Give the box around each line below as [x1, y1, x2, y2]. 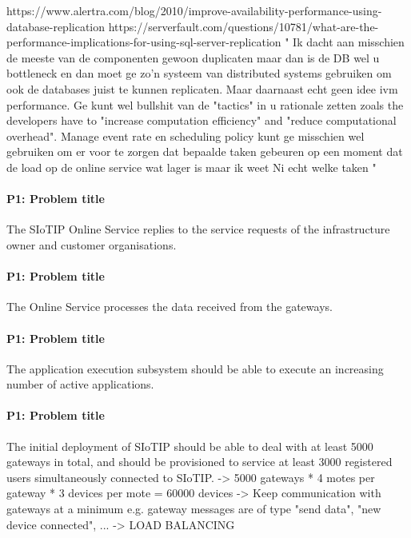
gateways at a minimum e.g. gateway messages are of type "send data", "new [6, 500, 381, 517]
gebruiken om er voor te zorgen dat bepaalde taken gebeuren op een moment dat [6, 143, 403, 160]
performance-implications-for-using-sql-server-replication [6, 34, 281, 50]
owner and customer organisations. [6, 236, 177, 253]
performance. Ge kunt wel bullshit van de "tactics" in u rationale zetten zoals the [6, 96, 404, 113]
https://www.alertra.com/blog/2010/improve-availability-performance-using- [6, 2, 382, 18]
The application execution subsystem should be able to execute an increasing [6, 360, 384, 377]
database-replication [6, 18, 106, 34]
